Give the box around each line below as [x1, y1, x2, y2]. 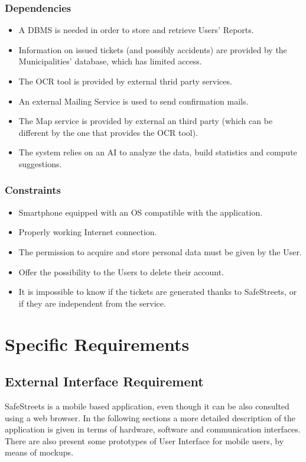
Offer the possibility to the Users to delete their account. [18, 265, 224, 278]
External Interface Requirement [5, 372, 204, 391]
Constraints [5, 183, 61, 197]
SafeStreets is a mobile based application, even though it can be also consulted [5, 399, 289, 412]
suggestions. [18, 157, 62, 170]
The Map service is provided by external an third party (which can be [18, 115, 273, 127]
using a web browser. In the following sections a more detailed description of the [5, 411, 296, 424]
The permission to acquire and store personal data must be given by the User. [18, 245, 302, 258]
